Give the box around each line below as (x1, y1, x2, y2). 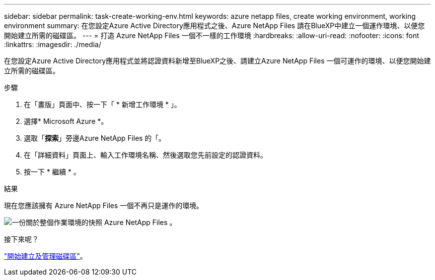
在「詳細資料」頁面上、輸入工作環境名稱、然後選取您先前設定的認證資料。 (24, 151, 267, 159)
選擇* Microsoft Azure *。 (24, 117, 108, 125)
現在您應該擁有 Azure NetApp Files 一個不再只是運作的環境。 (4, 201, 204, 210)
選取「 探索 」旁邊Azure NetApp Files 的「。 (24, 134, 166, 142)
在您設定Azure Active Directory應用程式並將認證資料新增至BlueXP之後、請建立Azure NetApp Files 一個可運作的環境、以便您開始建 (4, 56, 431, 65)
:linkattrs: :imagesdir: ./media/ (4, 40, 101, 49)
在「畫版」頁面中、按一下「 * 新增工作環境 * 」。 (24, 100, 181, 109)
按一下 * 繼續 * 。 (24, 168, 80, 176)
